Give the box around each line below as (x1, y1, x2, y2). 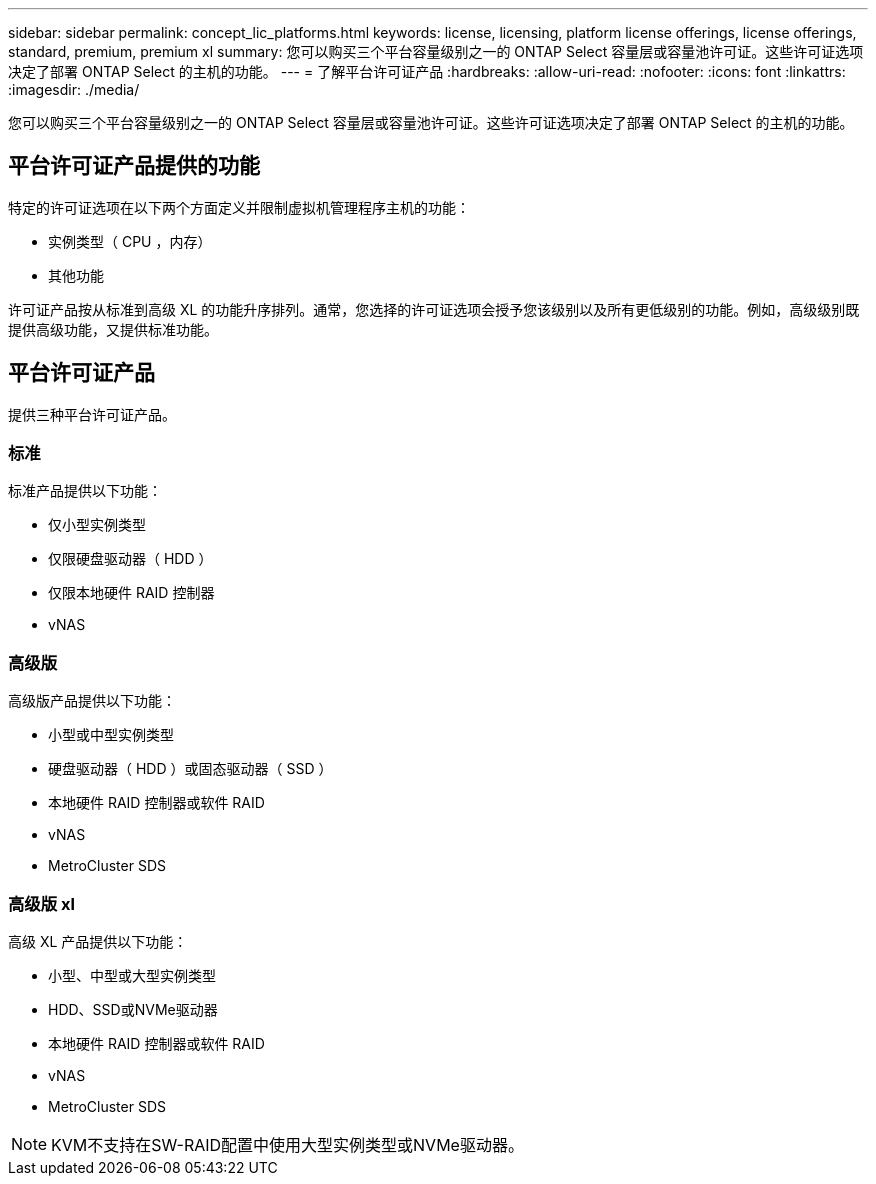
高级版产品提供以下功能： (8, 692, 176, 710)
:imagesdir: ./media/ (8, 81, 140, 98)
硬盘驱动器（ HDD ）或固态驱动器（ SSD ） (48, 760, 333, 778)
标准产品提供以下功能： (8, 482, 162, 500)
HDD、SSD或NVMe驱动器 (48, 1000, 218, 1018)
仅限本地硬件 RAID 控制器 (48, 584, 215, 602)
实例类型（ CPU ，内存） (48, 232, 212, 250)
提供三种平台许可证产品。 (8, 405, 176, 423)
